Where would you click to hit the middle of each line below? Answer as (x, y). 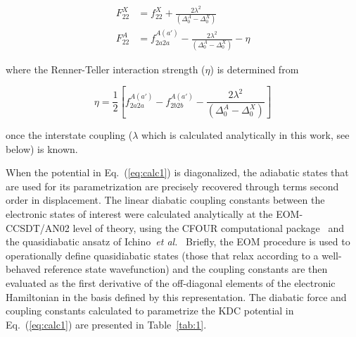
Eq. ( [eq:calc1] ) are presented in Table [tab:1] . (106, 324)
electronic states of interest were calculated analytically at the (139, 214)
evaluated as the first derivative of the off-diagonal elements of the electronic (171, 282)
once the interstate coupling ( (69, 135)
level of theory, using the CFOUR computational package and (208, 227)
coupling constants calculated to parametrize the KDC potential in (150, 311)
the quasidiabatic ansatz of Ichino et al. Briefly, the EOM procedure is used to (178, 241)
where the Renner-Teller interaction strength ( (106, 69)
